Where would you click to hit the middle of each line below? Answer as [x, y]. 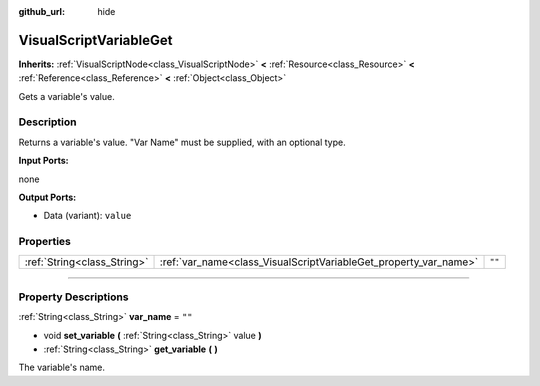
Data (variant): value [87, 216]
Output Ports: [47, 197]
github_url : [41, 11]
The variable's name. [61, 367]
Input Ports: [43, 161]
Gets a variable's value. [66, 96]
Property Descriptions [73, 297]
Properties [45, 242]
